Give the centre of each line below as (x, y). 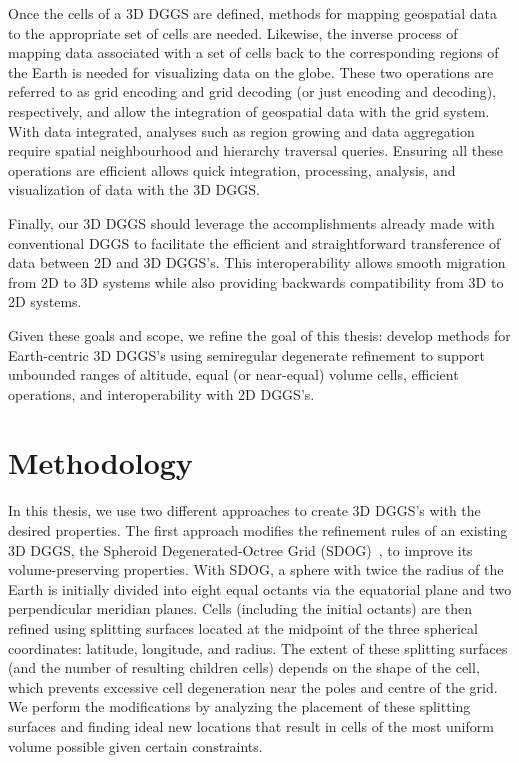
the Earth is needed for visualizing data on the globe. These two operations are (251, 71)
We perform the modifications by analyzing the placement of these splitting (239, 706)
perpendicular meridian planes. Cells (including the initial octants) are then (240, 608)
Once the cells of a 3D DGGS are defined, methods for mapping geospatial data (252, 13)
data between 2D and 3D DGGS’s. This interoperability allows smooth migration (257, 262)
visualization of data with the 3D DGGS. (134, 189)
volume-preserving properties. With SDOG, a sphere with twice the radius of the (256, 569)
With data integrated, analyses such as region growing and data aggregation (241, 130)
